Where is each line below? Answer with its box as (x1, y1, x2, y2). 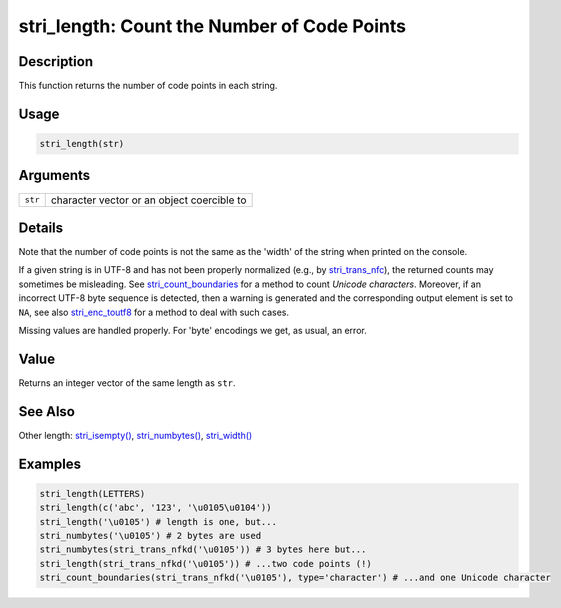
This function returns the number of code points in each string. (18, 80, 278, 92)
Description (18, 53, 94, 70)
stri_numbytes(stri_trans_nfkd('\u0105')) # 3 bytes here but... (39, 544, 367, 555)
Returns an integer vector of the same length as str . (18, 376, 236, 389)
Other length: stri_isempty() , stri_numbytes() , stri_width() (18, 429, 253, 441)
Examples (18, 455, 82, 472)
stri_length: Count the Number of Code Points (18, 15, 407, 37)
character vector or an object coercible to (50, 193, 247, 207)
